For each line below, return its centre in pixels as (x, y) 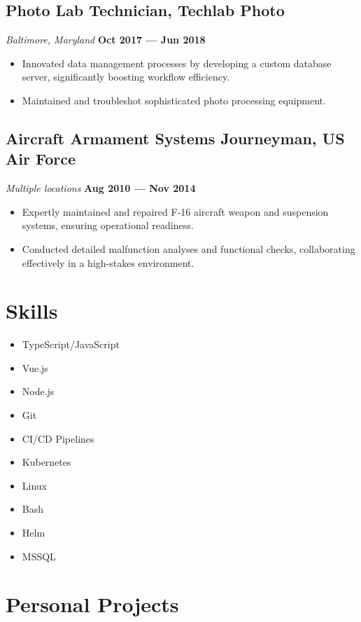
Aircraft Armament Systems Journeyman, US (175, 138)
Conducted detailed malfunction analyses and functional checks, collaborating (189, 248)
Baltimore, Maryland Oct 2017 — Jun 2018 (106, 40)
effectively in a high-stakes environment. (108, 262)
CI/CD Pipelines (58, 438)
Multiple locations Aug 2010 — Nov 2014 (101, 188)
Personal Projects (92, 604)
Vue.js (35, 367)
